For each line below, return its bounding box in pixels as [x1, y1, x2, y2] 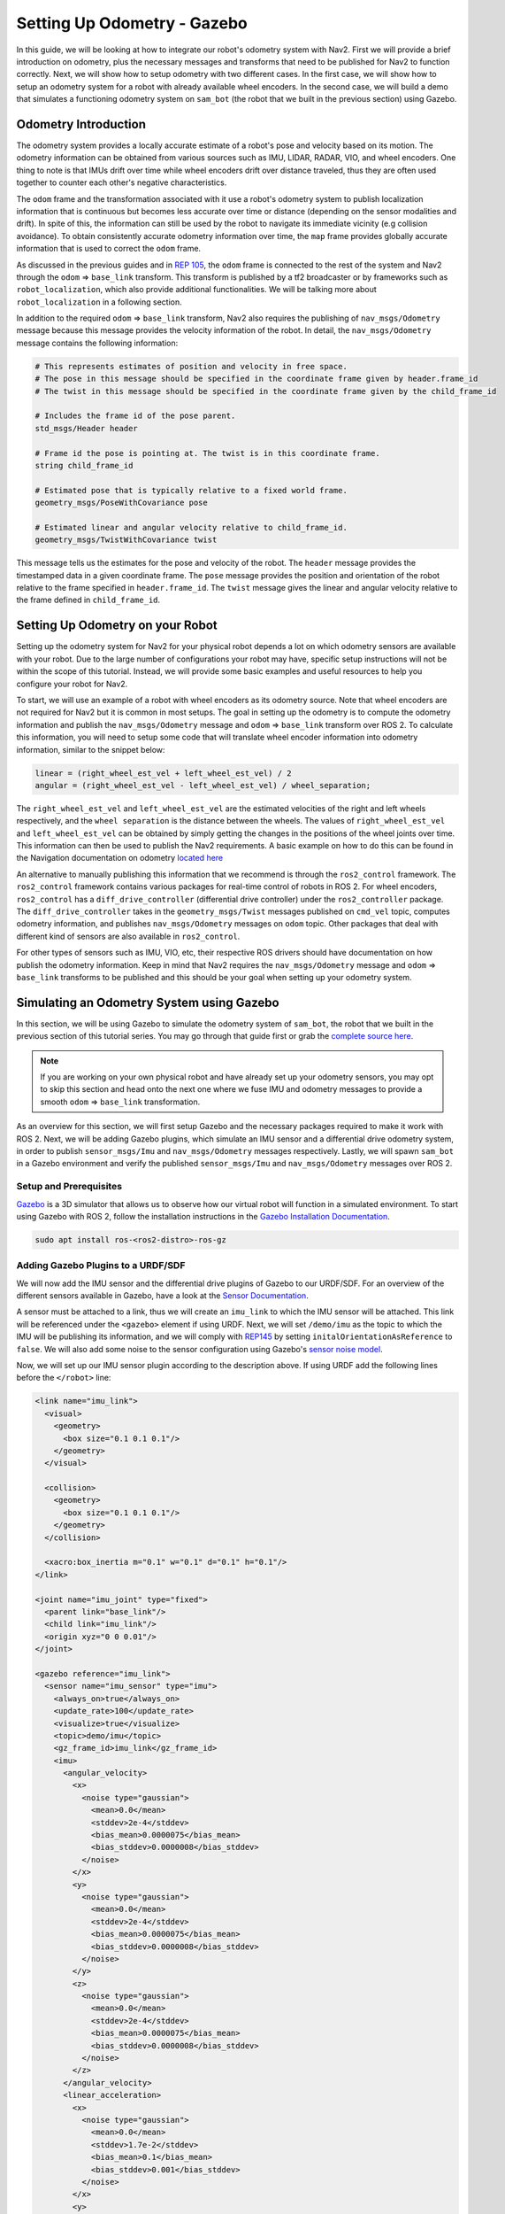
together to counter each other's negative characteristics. [16, 177, 227, 188]
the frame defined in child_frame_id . [16, 594, 161, 606]
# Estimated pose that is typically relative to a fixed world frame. [34, 485, 348, 495]
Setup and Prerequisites [16, 1181, 123, 1193]
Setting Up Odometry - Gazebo [16, 13, 248, 33]
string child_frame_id [34, 461, 134, 470]
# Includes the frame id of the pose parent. [34, 411, 236, 421]
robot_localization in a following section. [16, 297, 183, 307]
